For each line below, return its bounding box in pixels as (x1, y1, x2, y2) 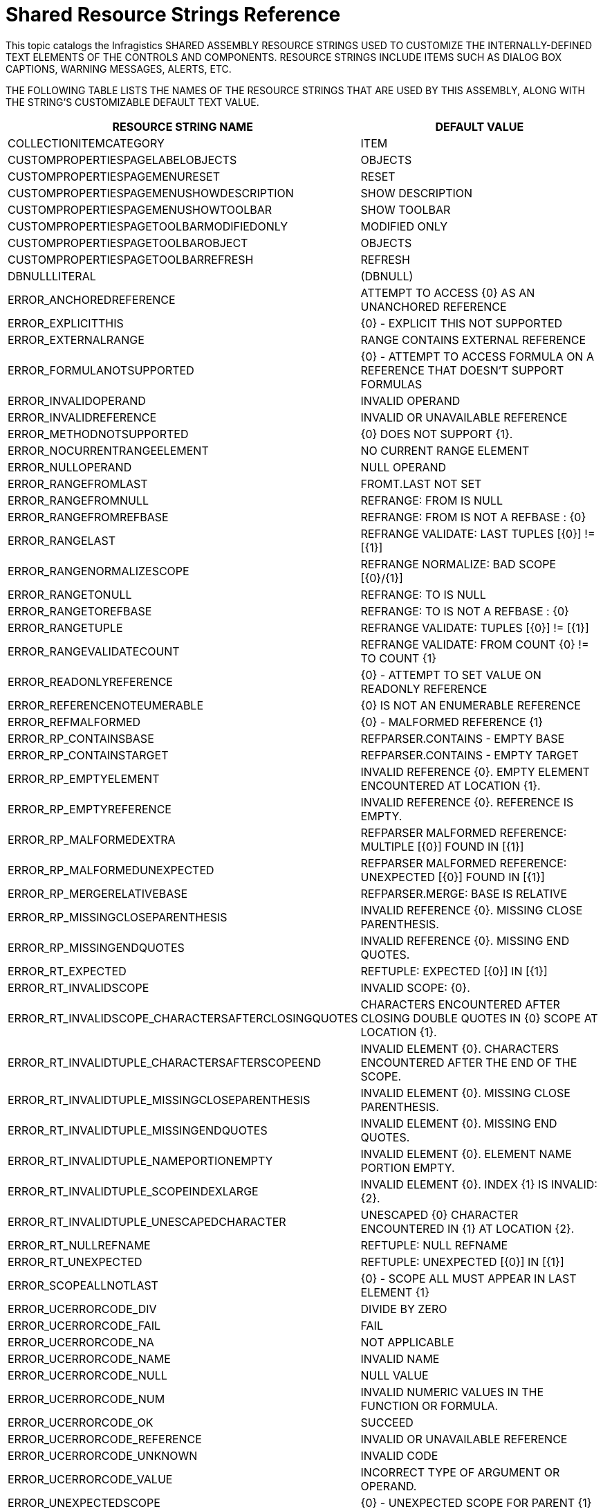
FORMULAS (360, 377, 423, 391)
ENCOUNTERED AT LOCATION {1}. (360, 778, 541, 793)
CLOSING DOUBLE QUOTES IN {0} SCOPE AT (360, 1011, 598, 1025)
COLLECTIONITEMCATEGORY (8, 136, 165, 150)
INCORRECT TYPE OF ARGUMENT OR (360, 1465, 560, 1479)
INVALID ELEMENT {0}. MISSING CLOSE (360, 1085, 570, 1100)
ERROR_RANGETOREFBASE (8, 604, 152, 618)
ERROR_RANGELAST (8, 533, 116, 548)
